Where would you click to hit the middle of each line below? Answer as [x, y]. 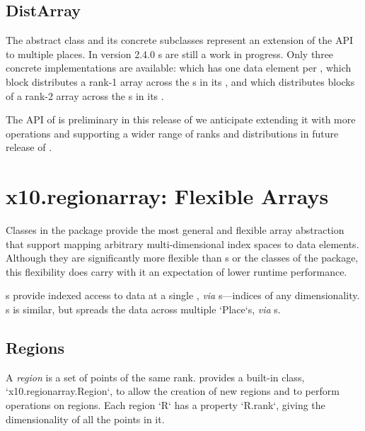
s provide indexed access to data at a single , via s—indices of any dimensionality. [183, 295]
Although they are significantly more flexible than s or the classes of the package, [182, 258]
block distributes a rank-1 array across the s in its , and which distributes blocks [180, 81]
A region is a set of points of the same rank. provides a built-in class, [155, 377]
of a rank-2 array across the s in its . [85, 95]
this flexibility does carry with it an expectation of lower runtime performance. [176, 271]
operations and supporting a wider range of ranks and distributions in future [172, 133]
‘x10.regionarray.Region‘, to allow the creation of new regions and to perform [173, 391]
